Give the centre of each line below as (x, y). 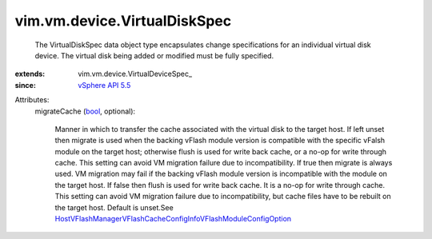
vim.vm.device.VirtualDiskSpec (123, 21)
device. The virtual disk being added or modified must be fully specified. (154, 55)
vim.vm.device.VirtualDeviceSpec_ (135, 74)
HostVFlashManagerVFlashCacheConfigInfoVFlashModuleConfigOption (173, 219)
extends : (30, 74)
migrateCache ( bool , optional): (85, 111)
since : (25, 85)
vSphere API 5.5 (104, 85)
